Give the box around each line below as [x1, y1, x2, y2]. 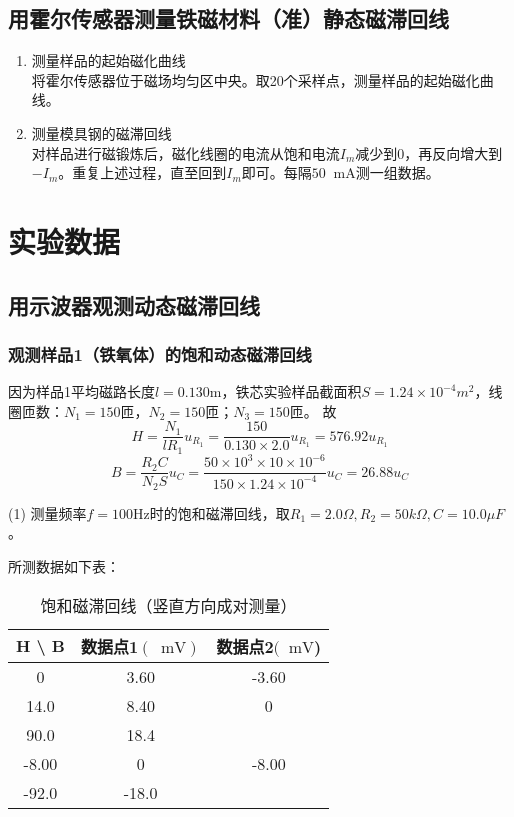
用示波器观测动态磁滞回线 [8, 289, 260, 320]
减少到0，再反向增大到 [355, 142, 503, 163]
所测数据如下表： [8, 556, 120, 577]
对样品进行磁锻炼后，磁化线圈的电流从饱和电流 [31, 142, 340, 163]
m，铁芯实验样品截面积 [209, 381, 362, 402]
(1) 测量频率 [8, 502, 87, 523]
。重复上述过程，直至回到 [58, 162, 227, 183]
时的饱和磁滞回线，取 [149, 502, 290, 523]
